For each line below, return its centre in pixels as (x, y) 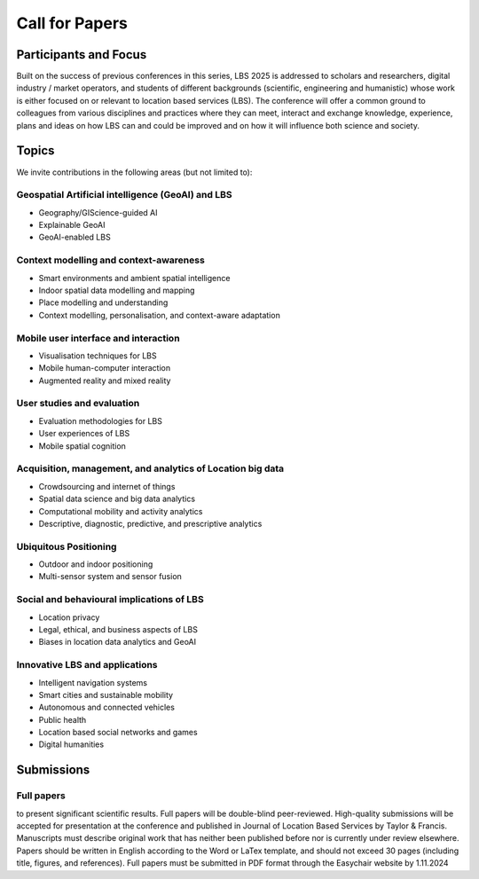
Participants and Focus (82, 55)
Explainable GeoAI (72, 225)
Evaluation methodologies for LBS (101, 420)
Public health (63, 719)
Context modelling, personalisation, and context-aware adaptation (160, 315)
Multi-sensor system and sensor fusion (110, 577)
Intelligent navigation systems (93, 682)
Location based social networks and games (118, 733)
